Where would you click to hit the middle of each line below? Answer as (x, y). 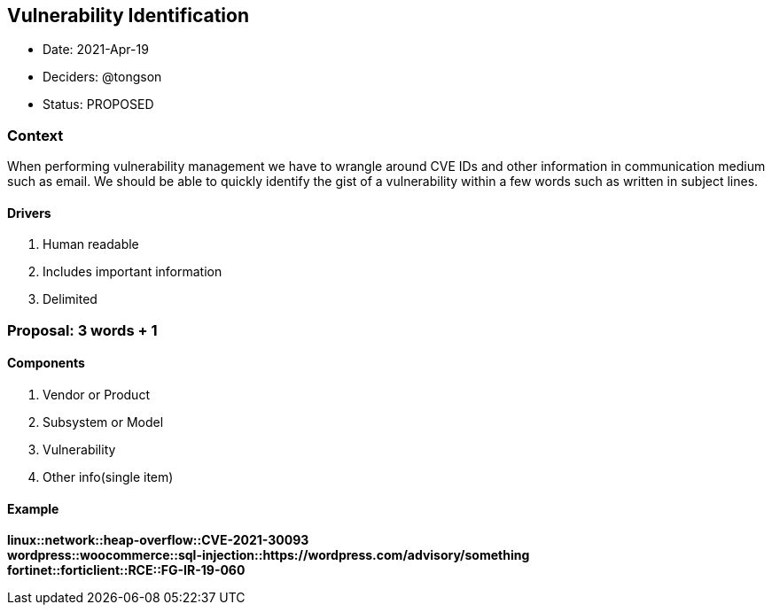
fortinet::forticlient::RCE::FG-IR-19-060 (126, 570)
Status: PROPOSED (98, 105)
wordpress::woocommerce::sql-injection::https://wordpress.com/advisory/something (269, 555)
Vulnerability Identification (128, 15)
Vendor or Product (96, 394)
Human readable (91, 244)
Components (46, 363)
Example (33, 508)
